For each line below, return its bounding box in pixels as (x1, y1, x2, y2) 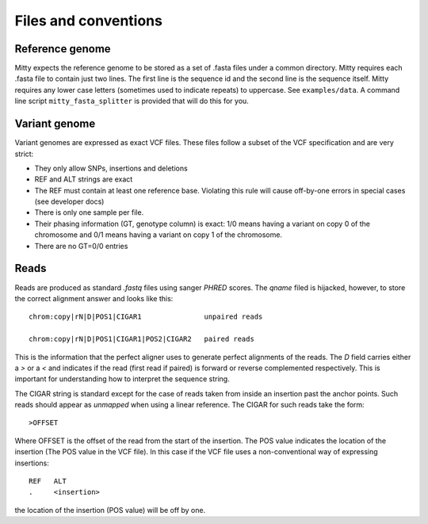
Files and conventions (14, 12, 162, 29)
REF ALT (29, 476, 67, 486)
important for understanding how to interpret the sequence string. (14, 374, 230, 384)
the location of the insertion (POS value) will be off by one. (14, 505, 206, 514)
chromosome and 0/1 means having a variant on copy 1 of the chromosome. (34, 230, 283, 239)
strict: (14, 149, 34, 159)
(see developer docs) (34, 197, 105, 206)
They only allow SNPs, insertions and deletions (34, 163, 188, 173)
